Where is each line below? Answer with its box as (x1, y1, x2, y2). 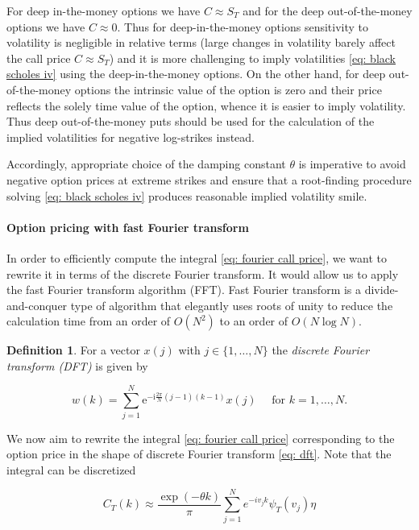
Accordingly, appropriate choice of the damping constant (6, 155, 286, 172)
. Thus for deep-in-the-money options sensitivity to (117, 18, 369, 35)
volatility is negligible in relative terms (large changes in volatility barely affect (6, 34, 396, 51)
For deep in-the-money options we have (6, 2, 201, 19)
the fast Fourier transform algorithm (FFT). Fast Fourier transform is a (6, 281, 362, 298)
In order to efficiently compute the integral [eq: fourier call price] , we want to (6, 249, 387, 266)
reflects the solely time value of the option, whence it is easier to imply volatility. (6, 97, 406, 114)
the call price (6, 49, 71, 66)
